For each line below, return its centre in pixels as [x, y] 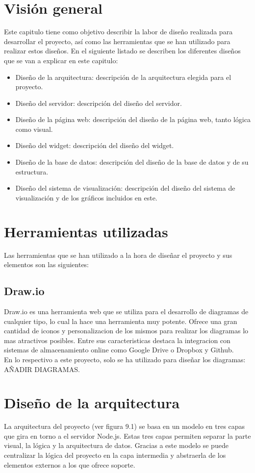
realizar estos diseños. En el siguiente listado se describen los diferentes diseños [122, 51]
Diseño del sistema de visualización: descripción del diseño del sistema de [125, 188]
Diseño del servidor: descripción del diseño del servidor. [99, 103]
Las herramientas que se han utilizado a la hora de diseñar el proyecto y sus [118, 255]
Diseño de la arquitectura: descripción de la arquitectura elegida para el [123, 77]
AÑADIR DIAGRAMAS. [42, 369]
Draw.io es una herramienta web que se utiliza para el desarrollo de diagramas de [126, 311]
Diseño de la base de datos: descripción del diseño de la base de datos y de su [132, 162]
